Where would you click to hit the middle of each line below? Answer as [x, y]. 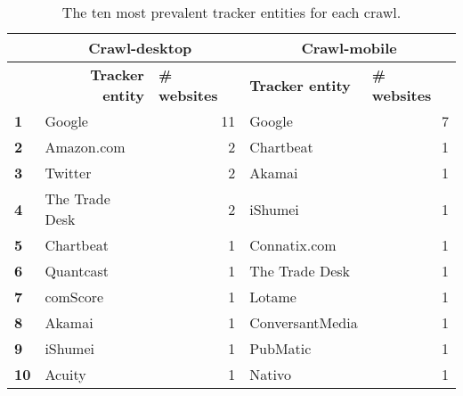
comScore [74, 297]
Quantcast [77, 271]
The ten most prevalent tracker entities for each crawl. [231, 12]
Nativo [270, 374]
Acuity [65, 374]
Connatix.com [293, 245]
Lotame [273, 297]
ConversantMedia [304, 322]
